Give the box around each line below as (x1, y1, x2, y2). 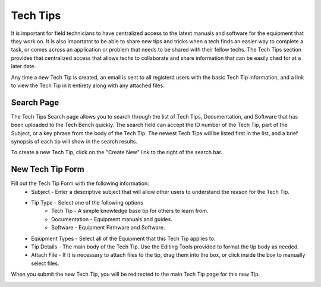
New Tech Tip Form (11, 164, 84, 174)
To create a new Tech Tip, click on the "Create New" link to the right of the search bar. (11, 149, 223, 156)
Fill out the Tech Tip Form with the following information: (11, 180, 150, 187)
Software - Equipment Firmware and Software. (51, 224, 166, 231)
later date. (11, 63, 36, 70)
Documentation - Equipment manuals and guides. (51, 215, 172, 222)
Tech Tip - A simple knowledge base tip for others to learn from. (51, 208, 209, 215)
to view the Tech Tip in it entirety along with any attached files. (11, 82, 165, 89)
